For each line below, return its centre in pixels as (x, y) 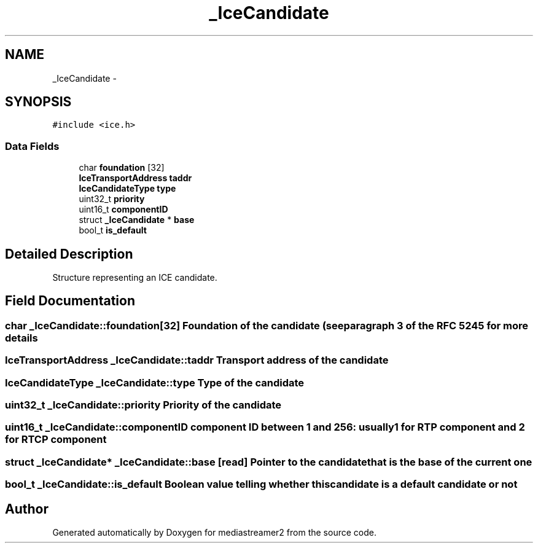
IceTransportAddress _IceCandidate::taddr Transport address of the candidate (197, 360)
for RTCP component (56, 440)
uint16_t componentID (123, 209)
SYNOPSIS (38, 102)
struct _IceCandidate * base (137, 220)
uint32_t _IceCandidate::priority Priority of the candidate (143, 405)
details (21, 338)
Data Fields (32, 146)
